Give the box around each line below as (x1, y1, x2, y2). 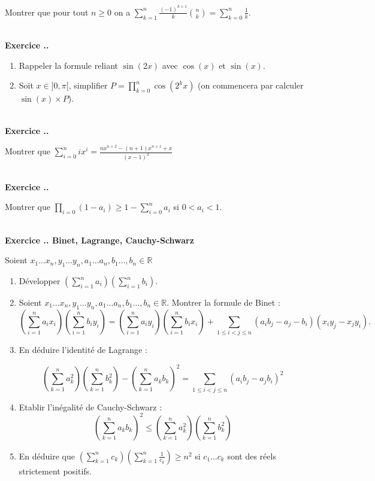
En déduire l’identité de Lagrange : (19, 343, 147, 356)
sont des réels (227, 449, 276, 462)
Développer (19, 275, 61, 287)
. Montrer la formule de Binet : (167, 296, 280, 308)
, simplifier (68, 79, 108, 92)
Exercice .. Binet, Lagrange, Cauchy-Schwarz (5, 233, 194, 246)
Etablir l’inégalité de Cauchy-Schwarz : (19, 400, 162, 413)
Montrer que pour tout (5, 5, 89, 18)
